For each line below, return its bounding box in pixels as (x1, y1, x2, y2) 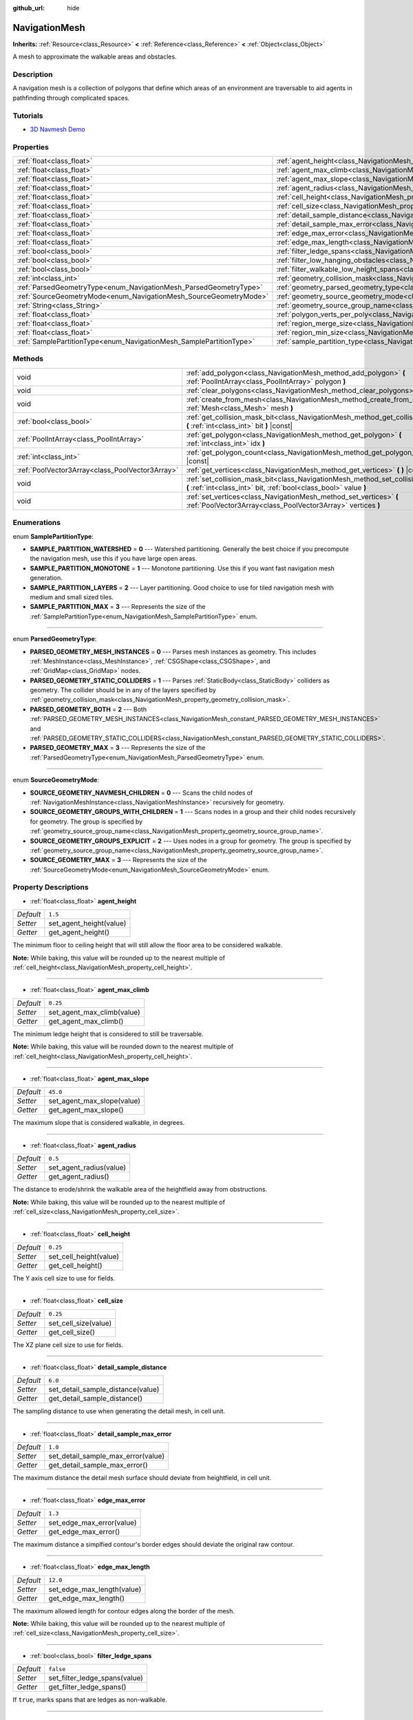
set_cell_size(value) (48, 1318, 112, 1328)
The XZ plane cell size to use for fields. (12, 1340, 124, 1348)
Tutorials (12, 111, 44, 120)
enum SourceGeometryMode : (12, 776, 100, 784)
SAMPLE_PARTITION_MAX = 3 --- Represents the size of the (30, 603, 206, 611)
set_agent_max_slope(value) (48, 1096, 141, 1106)
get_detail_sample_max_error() (48, 1461, 148, 1470)
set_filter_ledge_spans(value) (48, 1673, 144, 1683)
